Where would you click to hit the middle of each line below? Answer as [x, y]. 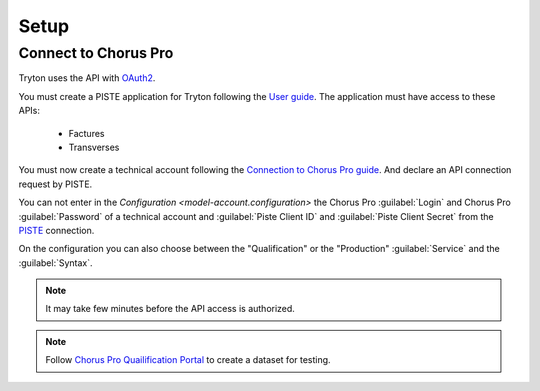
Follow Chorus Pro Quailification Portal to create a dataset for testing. [188, 360]
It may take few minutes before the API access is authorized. [170, 309]
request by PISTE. [55, 184]
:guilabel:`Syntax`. [56, 262]
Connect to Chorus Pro [96, 53]
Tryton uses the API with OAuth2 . [87, 78]
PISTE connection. [56, 230]
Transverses [94, 147]
